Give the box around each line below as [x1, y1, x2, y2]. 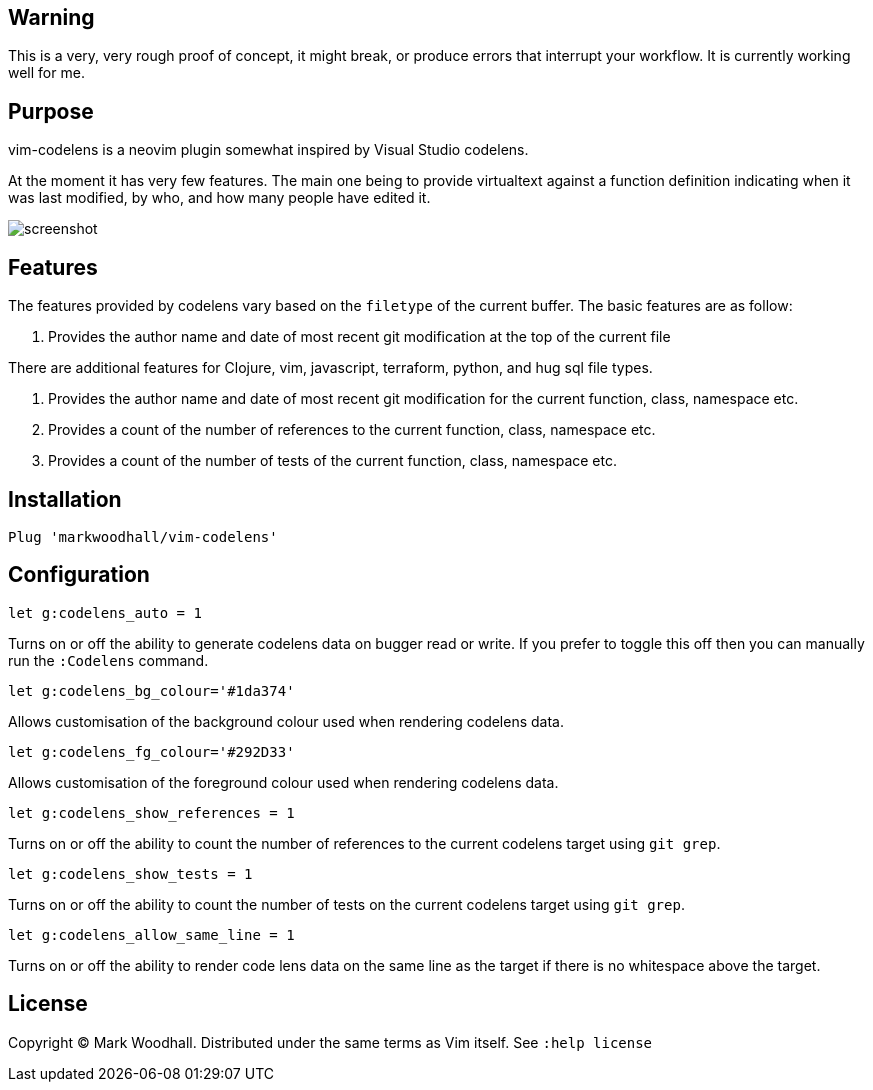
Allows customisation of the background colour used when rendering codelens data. [8, 712, 565, 730]
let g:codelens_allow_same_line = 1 [8, 926, 295, 943]
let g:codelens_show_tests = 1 [8, 865, 253, 882]
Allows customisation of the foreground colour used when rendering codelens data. [8, 773, 559, 791]
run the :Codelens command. [8, 651, 209, 669]
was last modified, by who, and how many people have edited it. [8, 189, 431, 207]
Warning [8, 5, 95, 30]
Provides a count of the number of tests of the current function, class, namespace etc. [48, 452, 618, 470]
